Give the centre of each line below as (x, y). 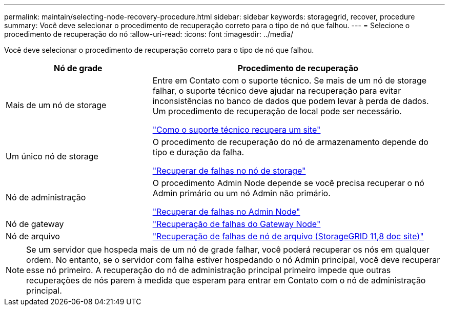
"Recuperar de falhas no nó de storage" (229, 171)
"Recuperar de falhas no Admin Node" (226, 212)
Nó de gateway (35, 224)
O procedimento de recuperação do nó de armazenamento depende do (290, 142)
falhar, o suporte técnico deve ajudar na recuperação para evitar (277, 91)
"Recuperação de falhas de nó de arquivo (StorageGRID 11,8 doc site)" (288, 236)
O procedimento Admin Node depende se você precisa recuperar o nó (288, 183)
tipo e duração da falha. (198, 152)
